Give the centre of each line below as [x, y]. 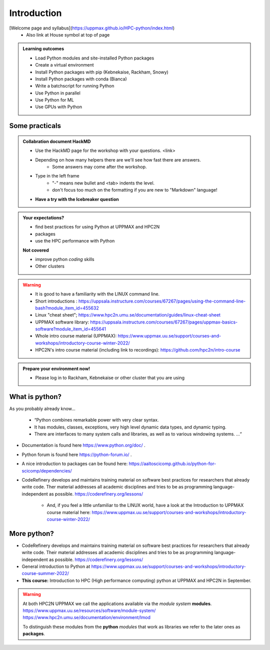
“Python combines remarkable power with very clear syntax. [96, 420]
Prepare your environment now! [56, 368]
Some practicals [35, 126]
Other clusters [50, 266]
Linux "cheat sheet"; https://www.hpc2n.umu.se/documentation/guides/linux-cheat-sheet [128, 315]
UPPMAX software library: [62, 322]
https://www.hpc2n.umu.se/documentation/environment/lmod [87, 617]
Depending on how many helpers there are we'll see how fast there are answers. [118, 159]
